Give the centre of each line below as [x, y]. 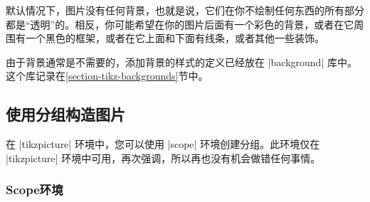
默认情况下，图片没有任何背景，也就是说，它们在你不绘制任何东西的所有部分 [185, 10]
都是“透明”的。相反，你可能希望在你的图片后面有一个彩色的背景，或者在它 [180, 24]
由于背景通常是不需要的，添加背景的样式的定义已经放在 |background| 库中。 [181, 62]
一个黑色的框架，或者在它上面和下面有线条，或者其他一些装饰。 [175, 38]
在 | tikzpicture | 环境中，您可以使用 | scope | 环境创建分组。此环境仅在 [163, 144]
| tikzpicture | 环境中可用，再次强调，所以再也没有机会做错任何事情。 [163, 158]
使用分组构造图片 [65, 114]
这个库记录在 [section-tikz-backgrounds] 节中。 [107, 76]
